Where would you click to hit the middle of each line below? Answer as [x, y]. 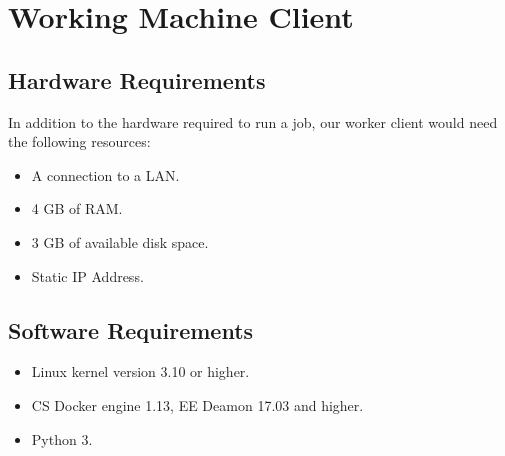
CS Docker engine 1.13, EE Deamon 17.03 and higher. [197, 404]
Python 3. [62, 438]
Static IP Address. [87, 275]
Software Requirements [131, 329]
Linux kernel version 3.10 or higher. [140, 371]
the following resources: [79, 141]
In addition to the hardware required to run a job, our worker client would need [253, 121]
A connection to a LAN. [105, 174]
